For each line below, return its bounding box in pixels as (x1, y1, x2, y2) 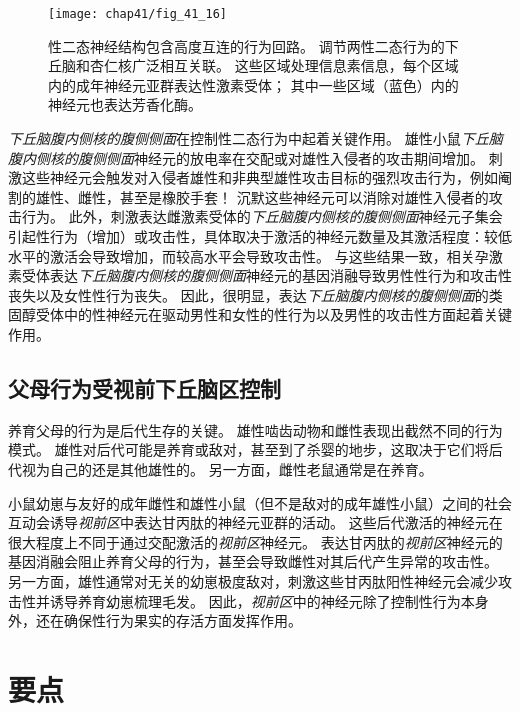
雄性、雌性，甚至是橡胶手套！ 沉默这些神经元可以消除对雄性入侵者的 (35, 186, 489, 207)
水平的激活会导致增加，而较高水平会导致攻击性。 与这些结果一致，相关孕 (8, 245, 489, 266)
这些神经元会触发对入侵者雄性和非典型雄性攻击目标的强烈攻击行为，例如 (21, 167, 498, 188)
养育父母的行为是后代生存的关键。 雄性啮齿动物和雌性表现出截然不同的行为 (8, 419, 503, 440)
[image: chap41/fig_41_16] (48, 7, 227, 21)
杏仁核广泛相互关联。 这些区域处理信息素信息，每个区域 (89, 55, 459, 76)
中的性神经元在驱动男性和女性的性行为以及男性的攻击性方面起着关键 (63, 304, 512, 325)
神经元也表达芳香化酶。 (48, 94, 202, 115)
